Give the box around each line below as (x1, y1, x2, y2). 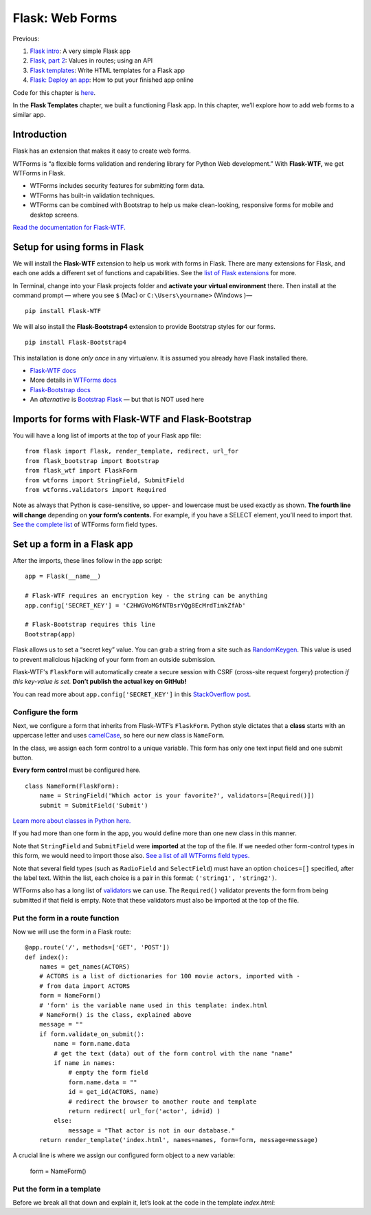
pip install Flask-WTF (25, 307, 102, 315)
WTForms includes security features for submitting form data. (30, 182, 205, 190)
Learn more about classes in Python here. (12, 817, 131, 825)
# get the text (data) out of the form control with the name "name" (54, 1049, 293, 1057)
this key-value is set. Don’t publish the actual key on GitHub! (12, 678, 187, 686)
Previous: (12, 34, 40, 43)
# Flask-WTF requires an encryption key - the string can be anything (25, 592, 268, 600)
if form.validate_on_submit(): (38, 1030, 145, 1038)
